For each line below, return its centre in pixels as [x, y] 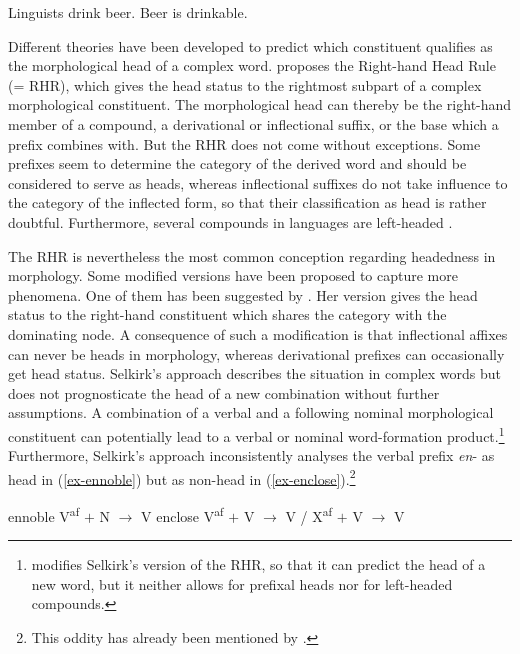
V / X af [309, 514]
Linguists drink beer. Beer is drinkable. [128, 12]
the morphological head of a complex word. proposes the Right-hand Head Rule [252, 65]
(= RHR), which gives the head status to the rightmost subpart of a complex [245, 84]
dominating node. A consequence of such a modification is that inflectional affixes [258, 333]
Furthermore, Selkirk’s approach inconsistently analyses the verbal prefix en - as [251, 455]
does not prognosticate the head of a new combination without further [224, 392]
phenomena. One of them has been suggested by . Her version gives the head [243, 294]
